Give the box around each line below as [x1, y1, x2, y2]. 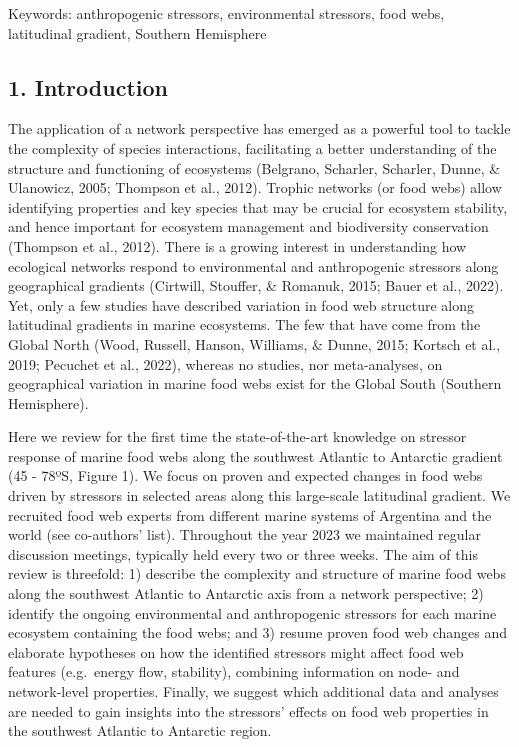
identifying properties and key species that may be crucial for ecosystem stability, [8, 196, 508, 217]
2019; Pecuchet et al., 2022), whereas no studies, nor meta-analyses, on [8, 353, 443, 374]
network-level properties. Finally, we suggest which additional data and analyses [8, 681, 499, 702]
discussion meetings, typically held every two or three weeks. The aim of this [8, 543, 478, 564]
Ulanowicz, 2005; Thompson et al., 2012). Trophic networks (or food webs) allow [8, 177, 502, 198]
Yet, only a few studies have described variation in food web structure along [8, 294, 474, 315]
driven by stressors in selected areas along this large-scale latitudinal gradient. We [8, 485, 511, 506]
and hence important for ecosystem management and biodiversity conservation [8, 216, 489, 237]
